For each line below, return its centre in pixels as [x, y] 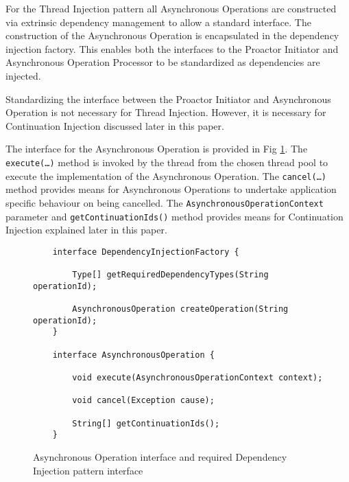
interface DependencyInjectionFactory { [146, 252]
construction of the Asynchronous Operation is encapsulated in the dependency [172, 35]
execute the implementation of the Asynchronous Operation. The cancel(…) [166, 175]
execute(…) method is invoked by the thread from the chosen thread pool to [167, 162]
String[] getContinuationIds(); [146, 423]
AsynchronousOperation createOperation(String [180, 309]
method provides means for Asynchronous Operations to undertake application [171, 189]
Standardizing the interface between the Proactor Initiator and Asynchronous [168, 99]
